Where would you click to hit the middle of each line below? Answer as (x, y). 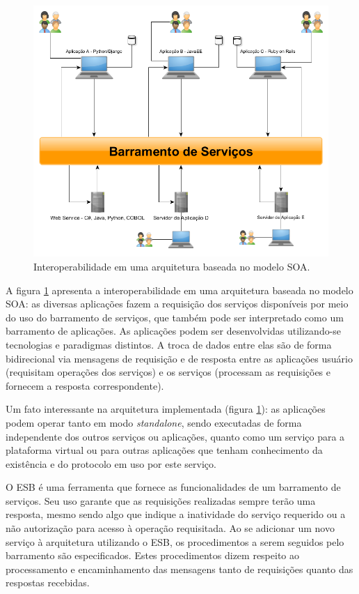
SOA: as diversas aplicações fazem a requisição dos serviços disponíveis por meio (177, 304)
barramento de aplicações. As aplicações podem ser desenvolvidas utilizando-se (174, 331)
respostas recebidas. (48, 582)
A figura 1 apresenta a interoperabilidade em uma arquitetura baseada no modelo (179, 290)
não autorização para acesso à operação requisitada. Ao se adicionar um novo (170, 528)
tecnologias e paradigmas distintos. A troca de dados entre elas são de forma (169, 344)
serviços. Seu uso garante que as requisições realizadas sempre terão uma (161, 500)
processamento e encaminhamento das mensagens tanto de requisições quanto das (179, 569)
